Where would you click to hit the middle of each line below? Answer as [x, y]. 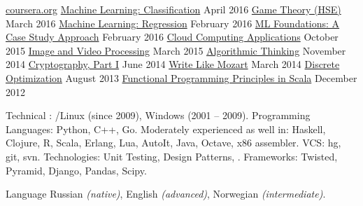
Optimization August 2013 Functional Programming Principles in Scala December [181, 77]
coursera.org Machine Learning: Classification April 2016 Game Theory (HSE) [173, 9]
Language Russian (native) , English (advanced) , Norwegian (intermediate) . [166, 194]
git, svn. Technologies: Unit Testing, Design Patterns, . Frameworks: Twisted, [172, 156]
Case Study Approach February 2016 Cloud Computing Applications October [172, 37]
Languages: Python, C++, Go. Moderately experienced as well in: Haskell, [166, 129]
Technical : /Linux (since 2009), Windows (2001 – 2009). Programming [158, 115]
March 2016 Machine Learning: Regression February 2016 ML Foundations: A [173, 23]
